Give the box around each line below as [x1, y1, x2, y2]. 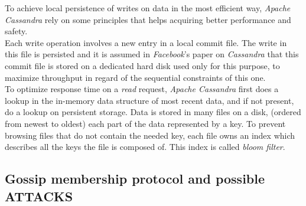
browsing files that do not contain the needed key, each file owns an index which [5, 129, 295, 141]
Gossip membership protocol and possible [5, 169, 265, 188]
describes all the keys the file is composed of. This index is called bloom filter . [5, 140, 285, 153]
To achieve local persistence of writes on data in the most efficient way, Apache [5, 2, 291, 14]
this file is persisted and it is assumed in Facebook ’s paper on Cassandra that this [5, 48, 299, 60]
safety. [5, 25, 28, 37]
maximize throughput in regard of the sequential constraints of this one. [5, 71, 266, 83]
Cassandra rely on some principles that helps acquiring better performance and [5, 13, 291, 25]
